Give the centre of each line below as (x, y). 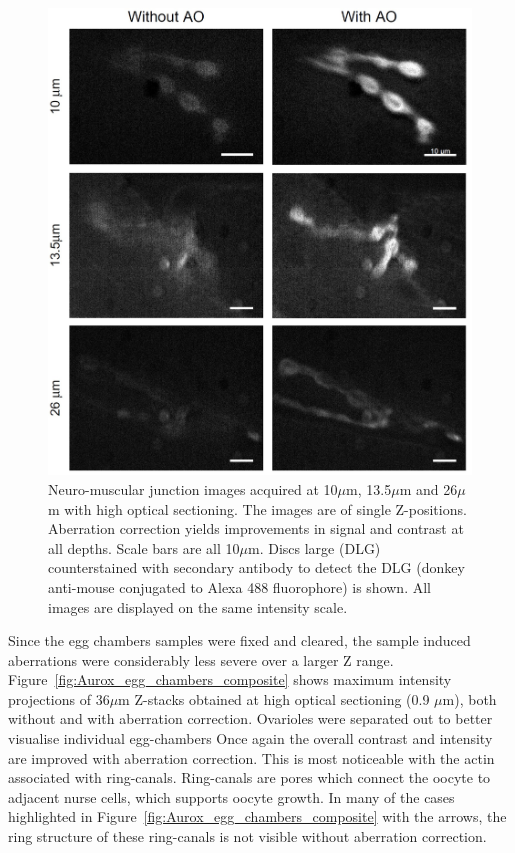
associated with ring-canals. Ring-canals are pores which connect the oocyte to (249, 777)
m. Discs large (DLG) (314, 547)
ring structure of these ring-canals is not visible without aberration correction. (247, 836)
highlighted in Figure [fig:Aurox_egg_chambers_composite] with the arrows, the (257, 816)
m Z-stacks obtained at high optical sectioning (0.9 (274, 698)
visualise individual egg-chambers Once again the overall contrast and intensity (250, 738)
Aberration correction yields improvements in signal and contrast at (256, 528)
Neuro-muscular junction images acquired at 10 (193, 488)
